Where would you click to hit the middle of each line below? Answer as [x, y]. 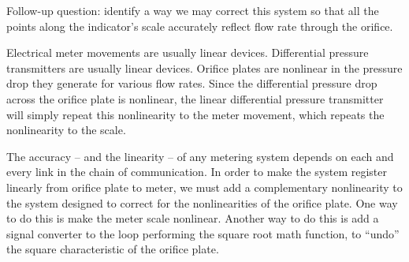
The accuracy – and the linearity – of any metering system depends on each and [200, 156]
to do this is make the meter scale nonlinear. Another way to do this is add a [193, 218]
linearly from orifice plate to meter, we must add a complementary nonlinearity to [204, 187]
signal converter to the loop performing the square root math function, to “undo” [203, 233]
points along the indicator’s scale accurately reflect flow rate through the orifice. [200, 26]
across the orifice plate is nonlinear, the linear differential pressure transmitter [195, 98]
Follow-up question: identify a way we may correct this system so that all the [193, 10]
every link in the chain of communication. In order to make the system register [197, 172]
